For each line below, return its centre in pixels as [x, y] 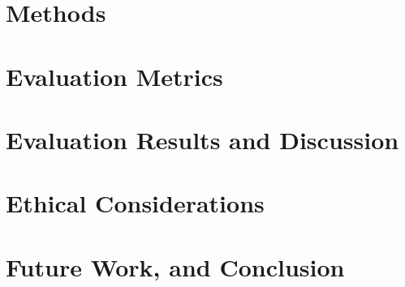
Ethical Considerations [135, 203]
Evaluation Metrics [114, 76]
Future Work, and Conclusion [175, 266]
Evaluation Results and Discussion [202, 139]
